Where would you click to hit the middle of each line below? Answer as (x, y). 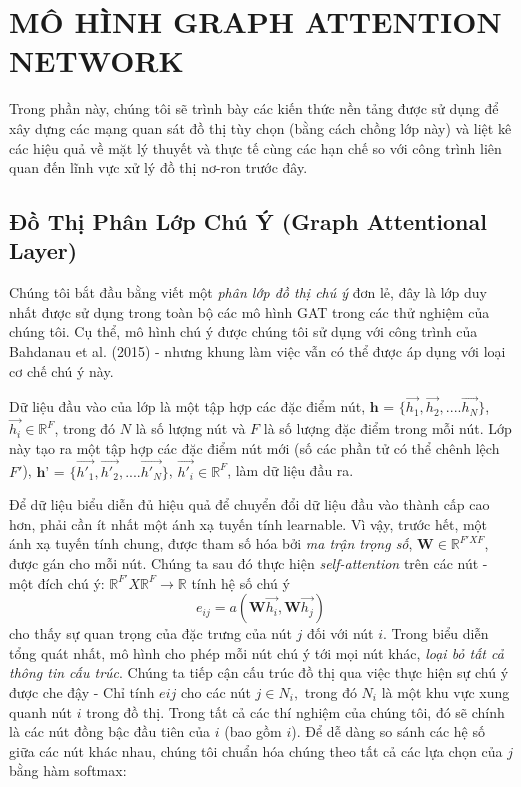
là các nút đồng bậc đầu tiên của (110, 731)
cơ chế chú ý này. (61, 370)
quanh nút (41, 711)
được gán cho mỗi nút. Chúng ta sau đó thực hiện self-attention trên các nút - (248, 563)
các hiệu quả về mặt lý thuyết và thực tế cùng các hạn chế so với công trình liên (255, 147)
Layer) (43, 250)
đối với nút (340, 633)
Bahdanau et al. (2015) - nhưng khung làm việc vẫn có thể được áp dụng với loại (257, 351)
